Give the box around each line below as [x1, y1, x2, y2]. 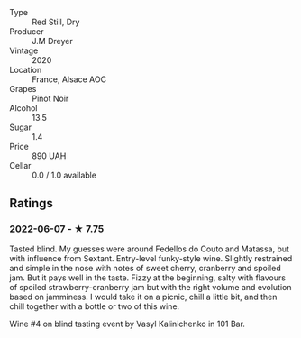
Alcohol [9, 103, 38, 114]
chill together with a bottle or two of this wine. [9, 300, 180, 312]
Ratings [9, 196, 54, 211]
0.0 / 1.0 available [32, 169, 97, 180]
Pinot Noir [32, 93, 69, 104]
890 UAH [32, 151, 67, 161]
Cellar [9, 160, 32, 170]
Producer [9, 26, 44, 37]
